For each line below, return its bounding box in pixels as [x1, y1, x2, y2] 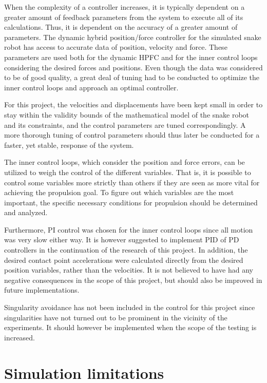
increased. [4, 332, 35, 342]
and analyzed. [4, 207, 48, 218]
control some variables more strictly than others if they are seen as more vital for [4, 177, 260, 187]
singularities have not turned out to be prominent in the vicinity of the [4, 312, 227, 322]
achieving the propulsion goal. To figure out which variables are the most [4, 187, 234, 198]
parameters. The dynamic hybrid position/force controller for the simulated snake [4, 31, 261, 42]
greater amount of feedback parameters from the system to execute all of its [4, 11, 243, 22]
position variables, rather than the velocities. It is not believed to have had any [4, 264, 253, 275]
